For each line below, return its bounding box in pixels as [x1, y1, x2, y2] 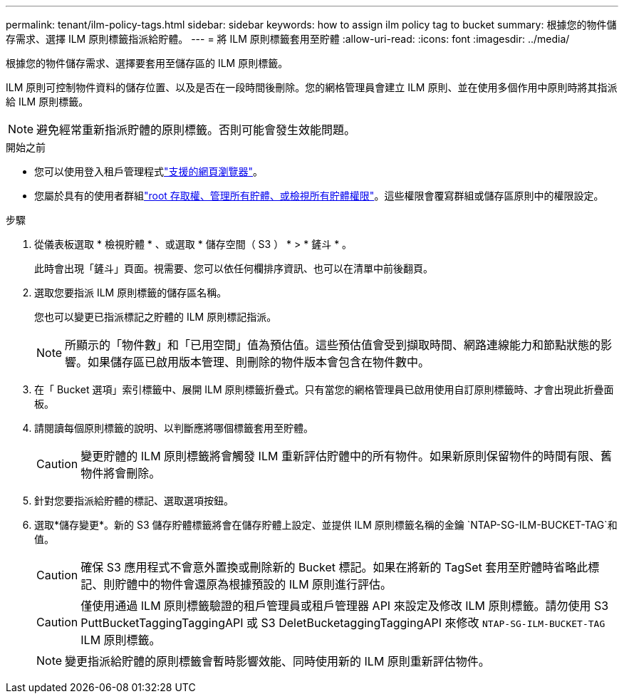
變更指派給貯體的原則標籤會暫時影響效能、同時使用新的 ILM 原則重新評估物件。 [65, 654, 490, 668]
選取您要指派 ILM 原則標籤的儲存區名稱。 [34, 286, 227, 299]
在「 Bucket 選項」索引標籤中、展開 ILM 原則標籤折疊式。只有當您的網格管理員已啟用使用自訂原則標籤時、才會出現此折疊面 [34, 383, 614, 395]
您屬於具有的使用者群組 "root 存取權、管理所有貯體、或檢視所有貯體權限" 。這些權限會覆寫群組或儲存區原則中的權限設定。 [34, 190, 604, 202]
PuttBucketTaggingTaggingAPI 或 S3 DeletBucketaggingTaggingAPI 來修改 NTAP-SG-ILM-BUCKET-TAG [80, 616, 605, 630]
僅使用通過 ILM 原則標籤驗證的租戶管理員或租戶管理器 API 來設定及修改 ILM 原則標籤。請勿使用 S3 [80, 599, 609, 613]
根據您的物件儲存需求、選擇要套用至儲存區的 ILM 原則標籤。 [6, 57, 288, 69]
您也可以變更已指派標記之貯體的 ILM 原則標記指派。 [34, 311, 277, 323]
